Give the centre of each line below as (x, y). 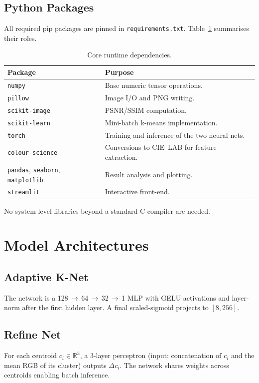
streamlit (24, 192)
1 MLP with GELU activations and (176, 297)
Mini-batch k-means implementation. (161, 122)
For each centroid (31, 355)
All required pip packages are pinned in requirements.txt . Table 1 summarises (127, 28)
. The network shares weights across (174, 365)
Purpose (119, 72)
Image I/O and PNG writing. (150, 97)
